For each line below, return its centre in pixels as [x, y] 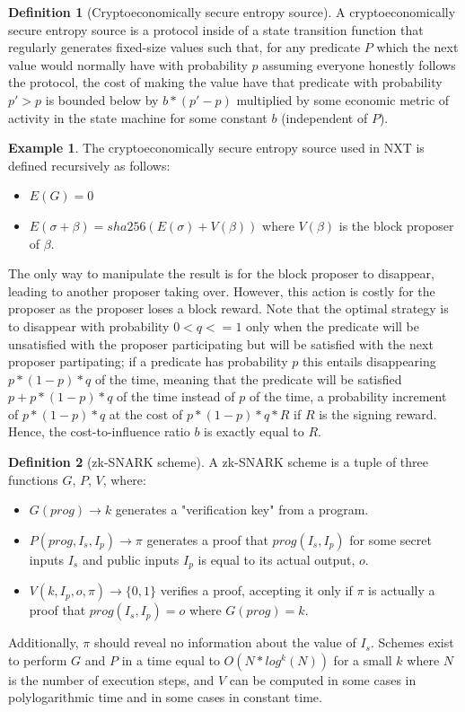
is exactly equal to [254, 431]
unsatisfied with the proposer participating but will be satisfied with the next [221, 343]
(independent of [325, 117]
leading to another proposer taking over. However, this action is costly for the [222, 290]
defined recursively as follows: [89, 165]
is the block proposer [396, 225]
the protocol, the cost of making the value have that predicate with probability [225, 82]
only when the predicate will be [333, 325]
